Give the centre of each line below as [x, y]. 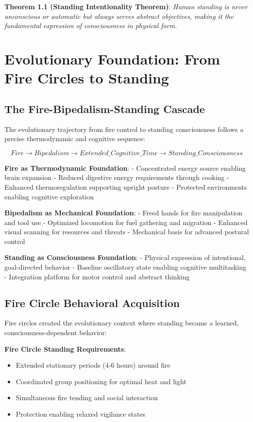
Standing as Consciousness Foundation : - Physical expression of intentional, [125, 257]
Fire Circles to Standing [87, 78]
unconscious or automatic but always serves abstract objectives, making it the [119, 16]
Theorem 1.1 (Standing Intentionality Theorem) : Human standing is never [126, 6]
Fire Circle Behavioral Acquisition [92, 302]
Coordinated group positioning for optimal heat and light [101, 381]
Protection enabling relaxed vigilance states [81, 414]
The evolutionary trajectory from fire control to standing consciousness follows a [124, 129]
